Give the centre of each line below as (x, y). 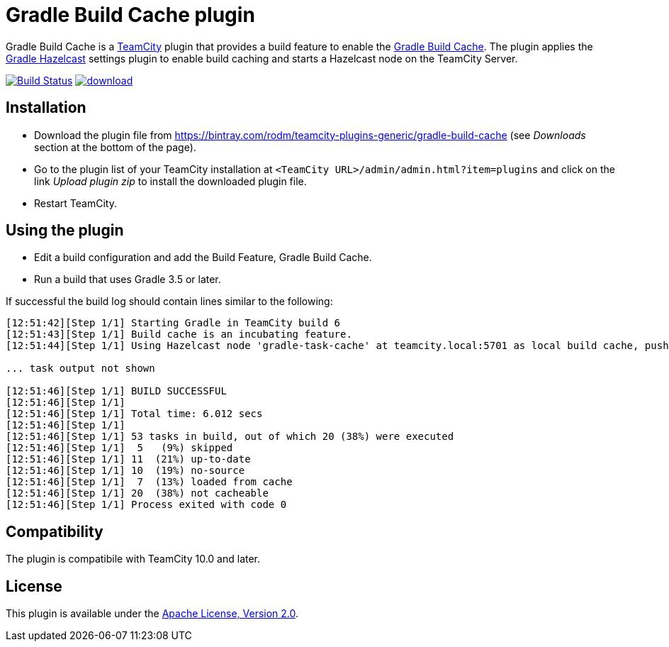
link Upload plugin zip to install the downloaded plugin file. (170, 181)
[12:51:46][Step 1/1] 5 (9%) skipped (119, 448)
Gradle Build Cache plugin (130, 15)
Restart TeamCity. (75, 203)
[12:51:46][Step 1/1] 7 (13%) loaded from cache (149, 482)
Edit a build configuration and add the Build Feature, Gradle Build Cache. (203, 258)
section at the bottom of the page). (115, 147)
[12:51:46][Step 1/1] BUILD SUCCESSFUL (116, 391)
